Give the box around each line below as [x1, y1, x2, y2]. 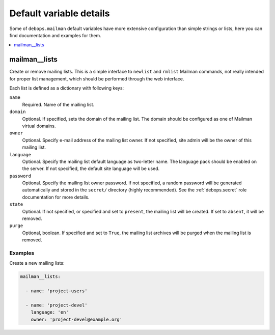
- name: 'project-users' [25, 288, 88, 294]
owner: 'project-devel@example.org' [31, 316, 122, 322]
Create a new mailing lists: [9, 260, 65, 266]
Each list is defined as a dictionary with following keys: [9, 85, 124, 91]
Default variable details [9, 8, 110, 19]
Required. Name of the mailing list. [22, 101, 95, 107]
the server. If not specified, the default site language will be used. [22, 165, 160, 172]
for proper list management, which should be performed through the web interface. [9, 75, 184, 81]
